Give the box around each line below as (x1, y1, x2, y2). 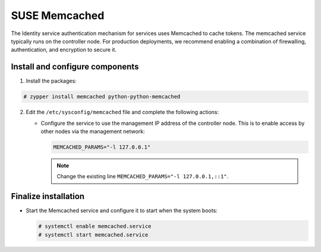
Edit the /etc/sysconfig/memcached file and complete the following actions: (26, 109, 219, 116)
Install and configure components (11, 62, 139, 72)
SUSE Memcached (11, 9, 105, 22)
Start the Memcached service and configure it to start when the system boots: (26, 207, 218, 214)
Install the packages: (26, 77, 77, 84)
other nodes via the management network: (40, 128, 145, 135)
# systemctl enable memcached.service (38, 223, 152, 230)
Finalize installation (11, 191, 85, 201)
